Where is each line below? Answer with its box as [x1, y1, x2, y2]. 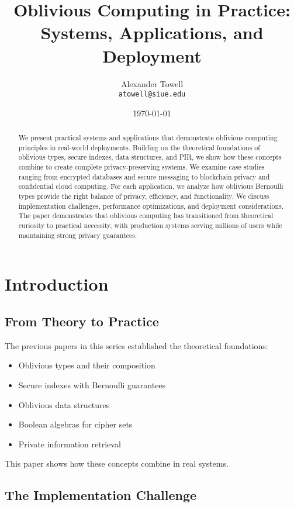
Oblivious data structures [18, 398, 110, 411]
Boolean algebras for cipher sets [18, 418, 133, 430]
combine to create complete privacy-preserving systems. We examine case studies [18, 162, 265, 172]
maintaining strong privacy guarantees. [18, 230, 137, 240]
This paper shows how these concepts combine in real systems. [5, 457, 229, 470]
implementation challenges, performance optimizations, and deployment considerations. [18, 201, 284, 211]
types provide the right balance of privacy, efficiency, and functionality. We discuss [18, 191, 269, 201]
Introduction [5, 272, 109, 296]
